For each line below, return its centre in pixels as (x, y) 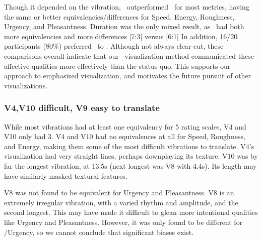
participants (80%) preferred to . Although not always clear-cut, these (114, 46)
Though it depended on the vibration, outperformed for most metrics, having (127, 7)
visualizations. (26, 85)
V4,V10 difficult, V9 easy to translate (82, 108)
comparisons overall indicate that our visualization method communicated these (129, 55)
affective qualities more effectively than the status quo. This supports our (117, 66)
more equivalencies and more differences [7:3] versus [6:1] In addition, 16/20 (121, 36)
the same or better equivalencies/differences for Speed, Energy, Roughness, (119, 16)
